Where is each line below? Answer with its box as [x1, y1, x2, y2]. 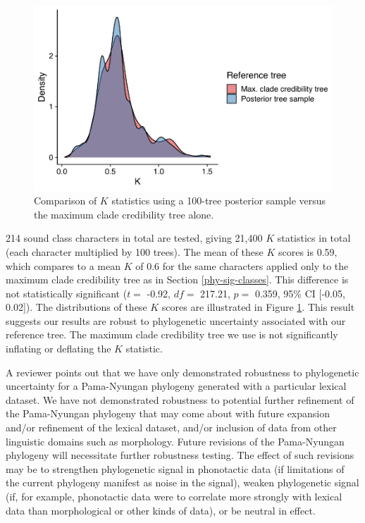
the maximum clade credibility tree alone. [34, 207, 214, 221]
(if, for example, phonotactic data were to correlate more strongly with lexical [6, 489, 342, 503]
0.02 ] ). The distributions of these [6, 300, 147, 314]
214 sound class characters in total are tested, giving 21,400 [6, 230, 263, 245]
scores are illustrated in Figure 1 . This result [161, 300, 355, 314]
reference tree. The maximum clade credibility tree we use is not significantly [6, 327, 338, 342]
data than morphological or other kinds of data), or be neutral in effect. [6, 503, 316, 517]
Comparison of [34, 193, 97, 208]
